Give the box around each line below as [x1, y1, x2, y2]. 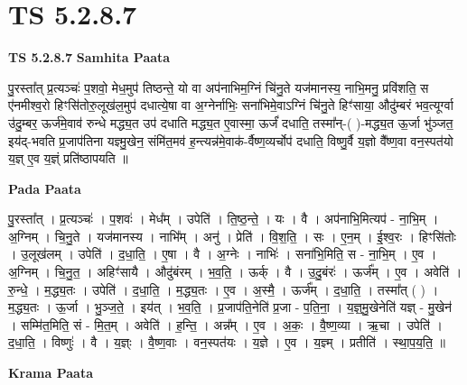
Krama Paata [8, 363, 93, 382]
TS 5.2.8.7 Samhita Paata [8, 48, 171, 67]
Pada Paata [8, 179, 81, 197]
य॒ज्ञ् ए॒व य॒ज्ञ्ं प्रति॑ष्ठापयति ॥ [8, 149, 128, 168]
